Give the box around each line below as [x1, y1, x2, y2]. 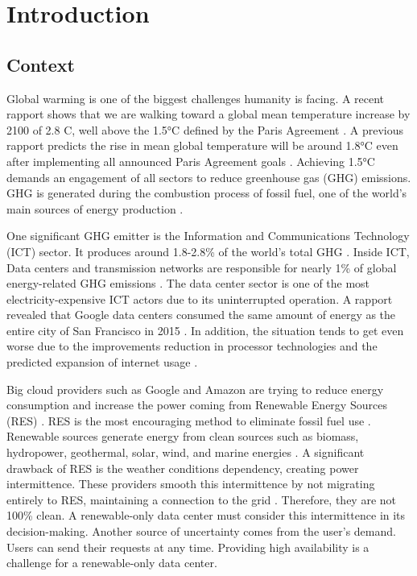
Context [6, 52, 75, 77]
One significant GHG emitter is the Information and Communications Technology [6, 227, 410, 244]
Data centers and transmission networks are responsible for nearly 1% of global [6, 259, 397, 276]
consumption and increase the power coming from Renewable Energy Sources [6, 396, 387, 413]
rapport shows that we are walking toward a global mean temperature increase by [6, 106, 411, 122]
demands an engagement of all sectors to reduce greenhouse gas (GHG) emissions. [6, 168, 411, 185]
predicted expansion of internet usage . [6, 354, 198, 371]
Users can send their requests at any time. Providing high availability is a [6, 538, 370, 555]
